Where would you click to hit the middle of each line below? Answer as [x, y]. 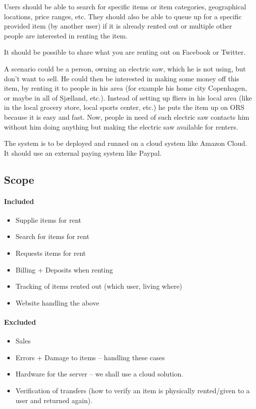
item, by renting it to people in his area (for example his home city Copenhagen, [126, 88]
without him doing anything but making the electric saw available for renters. [121, 126]
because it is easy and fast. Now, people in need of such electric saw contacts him [127, 117]
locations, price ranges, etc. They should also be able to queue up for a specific [123, 16]
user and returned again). [54, 400]
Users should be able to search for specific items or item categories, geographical [125, 6]
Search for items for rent [52, 236]
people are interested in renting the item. [66, 35]
